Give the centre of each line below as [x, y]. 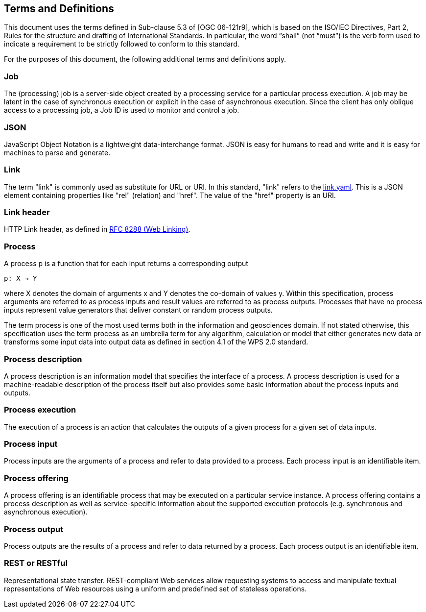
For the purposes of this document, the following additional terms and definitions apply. [145, 59]
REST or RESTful [36, 563]
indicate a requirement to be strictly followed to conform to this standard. [122, 44]
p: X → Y [21, 279]
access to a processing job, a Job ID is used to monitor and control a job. [122, 110]
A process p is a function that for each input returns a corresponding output [126, 264]
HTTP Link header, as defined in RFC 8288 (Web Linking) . [97, 229]
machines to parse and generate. [57, 152]
